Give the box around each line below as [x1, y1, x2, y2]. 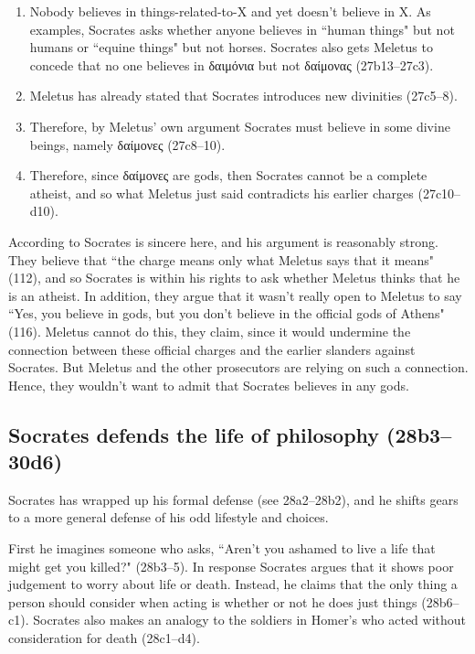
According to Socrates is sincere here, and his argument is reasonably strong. [8, 231, 438, 251]
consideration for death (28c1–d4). [8, 628, 200, 648]
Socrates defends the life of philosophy [8, 420, 380, 448]
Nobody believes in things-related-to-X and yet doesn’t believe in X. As [29, 2, 431, 20]
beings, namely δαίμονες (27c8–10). [29, 134, 226, 154]
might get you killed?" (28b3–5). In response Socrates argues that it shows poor [8, 556, 454, 575]
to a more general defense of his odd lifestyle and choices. [8, 508, 329, 527]
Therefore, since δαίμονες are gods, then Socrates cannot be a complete [29, 166, 427, 185]
